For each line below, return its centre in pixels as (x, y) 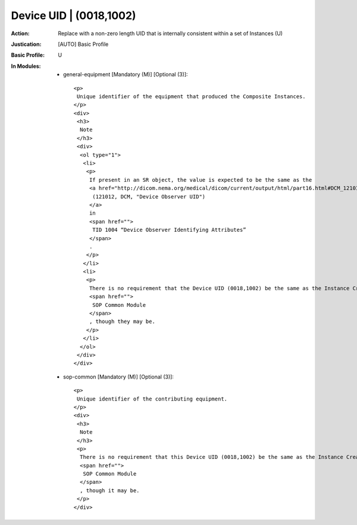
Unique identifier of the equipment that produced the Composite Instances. (191, 96)
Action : (20, 33)
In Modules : (26, 66)
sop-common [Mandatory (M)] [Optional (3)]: (118, 377)
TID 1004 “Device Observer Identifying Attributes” (169, 230)
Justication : (26, 44)
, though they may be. (123, 321)
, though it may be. (109, 490)
